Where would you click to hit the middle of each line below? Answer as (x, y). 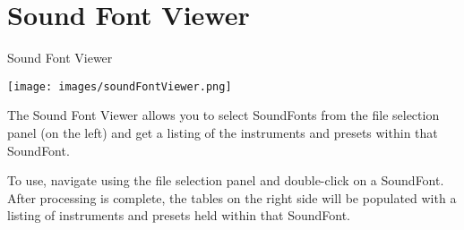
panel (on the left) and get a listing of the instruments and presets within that (223, 132)
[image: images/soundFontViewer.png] (120, 86)
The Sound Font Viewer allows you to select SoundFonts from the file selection (223, 115)
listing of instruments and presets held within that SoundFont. (179, 215)
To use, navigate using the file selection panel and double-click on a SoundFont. (226, 180)
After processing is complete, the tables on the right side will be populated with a (232, 197)
